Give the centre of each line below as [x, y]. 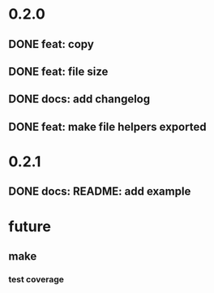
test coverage [36, 279]
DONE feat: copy [51, 44]
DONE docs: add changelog [79, 99]
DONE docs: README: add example [100, 192]
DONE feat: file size [58, 71]
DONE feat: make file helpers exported [107, 127]
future [30, 226]
